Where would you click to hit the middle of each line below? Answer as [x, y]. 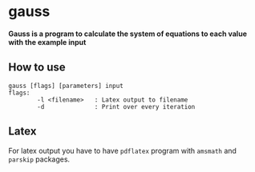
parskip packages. [39, 159]
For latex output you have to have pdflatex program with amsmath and [122, 150]
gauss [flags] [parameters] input [66, 86]
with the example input [47, 42]
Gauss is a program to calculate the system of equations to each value [127, 34]
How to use [37, 68]
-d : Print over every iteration [116, 106]
